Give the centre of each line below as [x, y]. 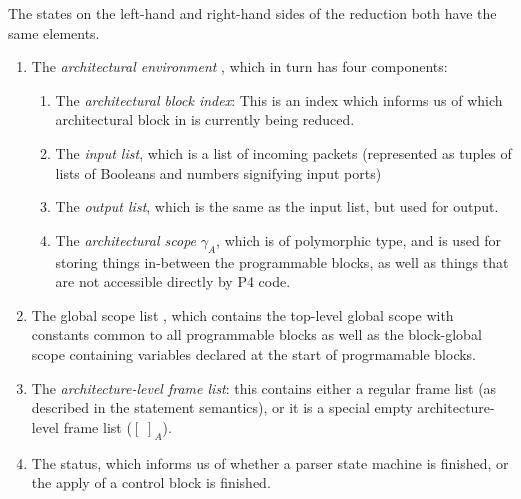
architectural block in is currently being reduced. [205, 119]
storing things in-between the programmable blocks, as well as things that [282, 261]
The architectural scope [126, 239]
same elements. [54, 32]
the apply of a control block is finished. [151, 482]
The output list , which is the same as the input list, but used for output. [277, 206]
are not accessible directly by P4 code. [173, 281]
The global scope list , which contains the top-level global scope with [242, 314]
